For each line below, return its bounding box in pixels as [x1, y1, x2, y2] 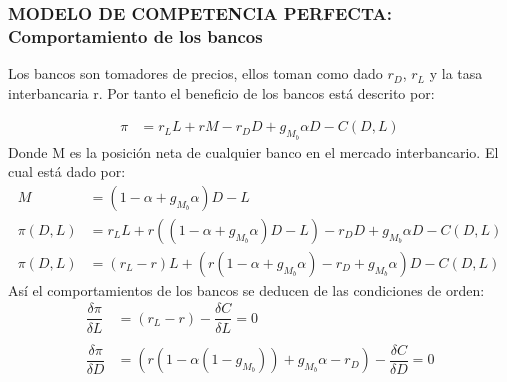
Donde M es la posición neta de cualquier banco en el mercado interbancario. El [8, 141, 499, 162]
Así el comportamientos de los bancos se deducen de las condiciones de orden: [8, 279, 485, 300]
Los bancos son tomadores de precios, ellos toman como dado [8, 63, 383, 84]
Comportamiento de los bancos [8, 23, 263, 48]
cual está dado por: [8, 161, 126, 182]
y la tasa [429, 63, 483, 84]
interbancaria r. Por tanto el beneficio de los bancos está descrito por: [8, 82, 435, 103]
